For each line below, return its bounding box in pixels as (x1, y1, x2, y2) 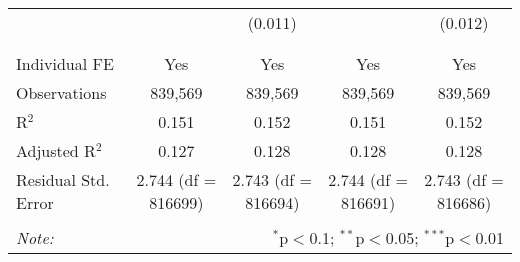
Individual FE (16, 52, 114, 75)
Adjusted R (16, 139, 96, 162)
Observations (16, 81, 107, 104)
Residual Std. (16, 168, 110, 191)
